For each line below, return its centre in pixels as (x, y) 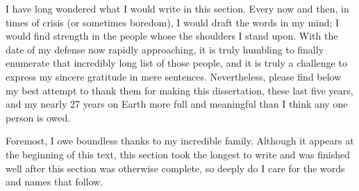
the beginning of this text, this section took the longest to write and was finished (178, 154)
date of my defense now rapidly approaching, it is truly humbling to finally (165, 49)
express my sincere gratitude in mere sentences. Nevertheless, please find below (174, 76)
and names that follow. (55, 182)
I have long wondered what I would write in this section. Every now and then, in (177, 8)
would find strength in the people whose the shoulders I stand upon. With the (172, 36)
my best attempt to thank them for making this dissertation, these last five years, (179, 90)
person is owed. (38, 117)
